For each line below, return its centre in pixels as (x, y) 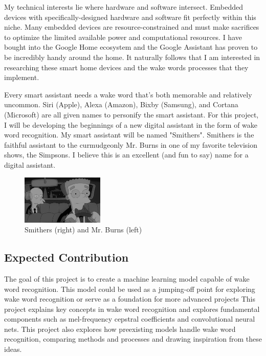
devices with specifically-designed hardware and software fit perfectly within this (130, 17)
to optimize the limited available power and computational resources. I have (123, 37)
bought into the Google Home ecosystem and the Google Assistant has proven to (131, 47)
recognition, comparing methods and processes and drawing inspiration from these (133, 339)
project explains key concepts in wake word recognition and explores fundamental (132, 309)
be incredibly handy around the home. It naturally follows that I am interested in (132, 57)
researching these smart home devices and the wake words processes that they (126, 67)
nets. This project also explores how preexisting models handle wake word (120, 329)
